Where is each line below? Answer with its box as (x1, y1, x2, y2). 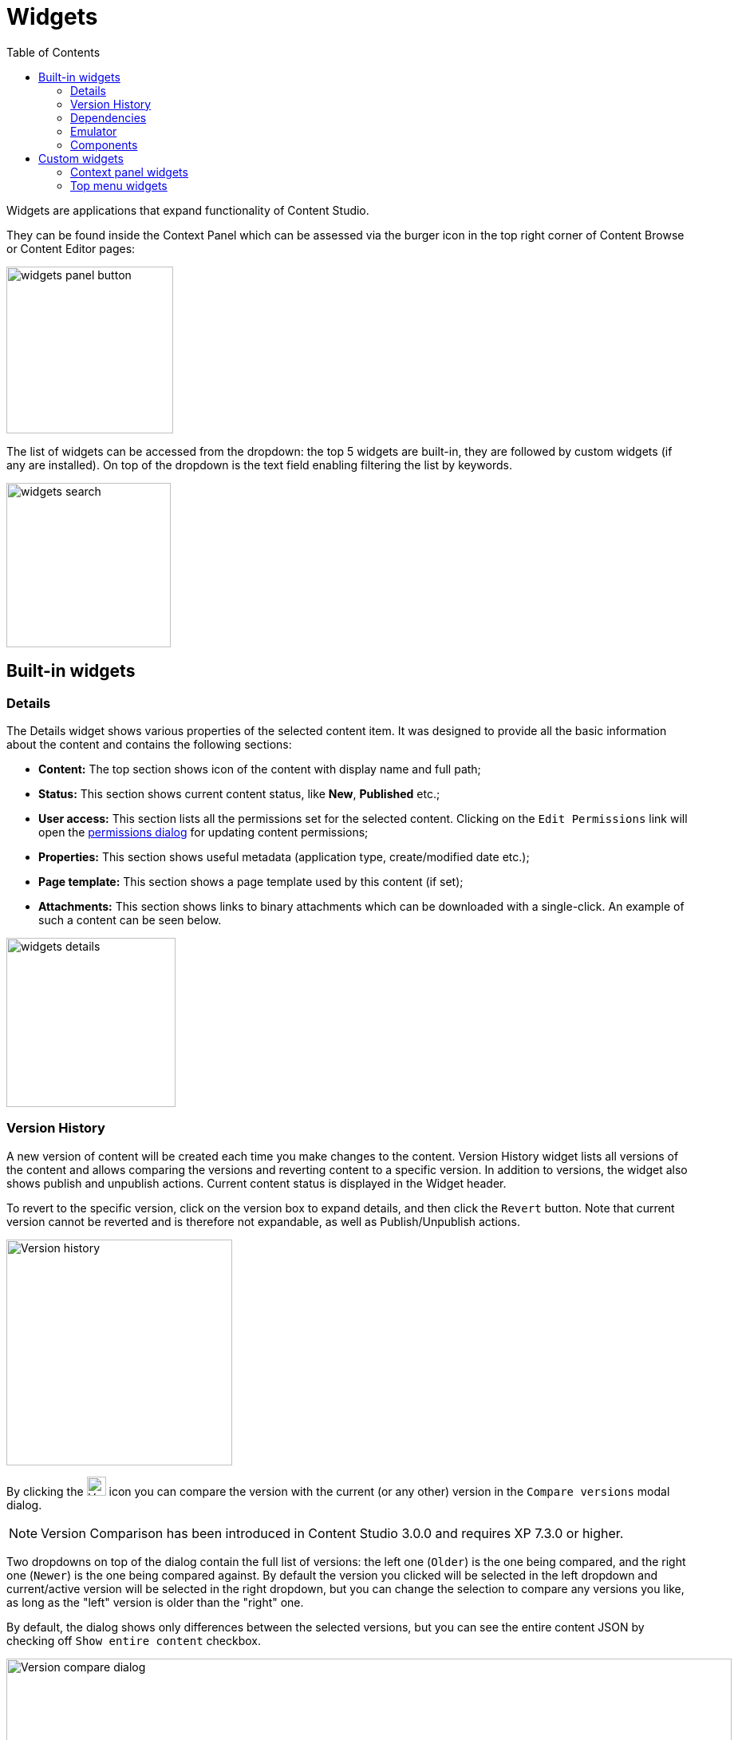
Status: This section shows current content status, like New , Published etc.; (38, 786, 440, 801)
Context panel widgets (70, 164, 188, 179)
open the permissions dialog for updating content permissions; (38, 825, 369, 839)
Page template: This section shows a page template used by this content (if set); (38, 874, 464, 888)
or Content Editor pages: (6, 241, 136, 255)
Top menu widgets (70, 178, 168, 192)
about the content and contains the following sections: (6, 737, 292, 751)
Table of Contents (6, 45, 101, 59)
